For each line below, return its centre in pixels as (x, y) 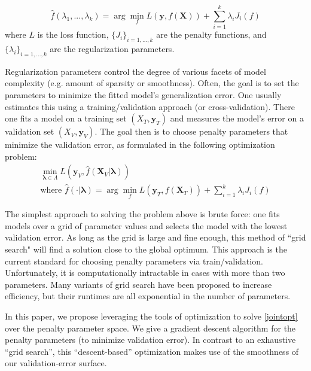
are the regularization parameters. (112, 48)
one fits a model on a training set (66, 118)
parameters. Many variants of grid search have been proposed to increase (138, 284)
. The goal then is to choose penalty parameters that (191, 131)
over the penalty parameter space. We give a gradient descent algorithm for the (150, 328)
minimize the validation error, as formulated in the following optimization (140, 145)
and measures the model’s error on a (237, 118)
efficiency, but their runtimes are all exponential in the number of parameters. (148, 296)
